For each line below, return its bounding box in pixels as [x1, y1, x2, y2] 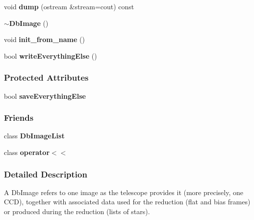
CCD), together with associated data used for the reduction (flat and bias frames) [4, 197, 251, 207]
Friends [4, 111, 34, 124]
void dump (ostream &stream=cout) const [4, 1, 134, 11]
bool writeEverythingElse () [4, 50, 97, 61]
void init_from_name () [4, 34, 85, 44]
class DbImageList [4, 131, 65, 141]
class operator [4, 147, 50, 157]
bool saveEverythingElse [4, 90, 86, 101]
